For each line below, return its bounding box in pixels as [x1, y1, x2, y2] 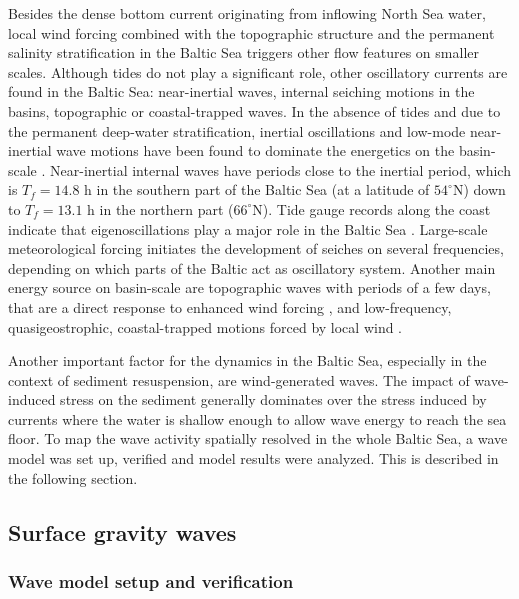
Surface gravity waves [8, 516, 237, 547]
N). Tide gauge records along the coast [252, 198, 491, 219]
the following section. [8, 467, 138, 488]
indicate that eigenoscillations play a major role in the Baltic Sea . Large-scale [8, 218, 488, 239]
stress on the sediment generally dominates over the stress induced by [60, 389, 487, 410]
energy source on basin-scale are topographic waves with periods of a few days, [8, 277, 491, 298]
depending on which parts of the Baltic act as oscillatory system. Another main [8, 257, 496, 278]
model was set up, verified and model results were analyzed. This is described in [8, 448, 499, 469]
